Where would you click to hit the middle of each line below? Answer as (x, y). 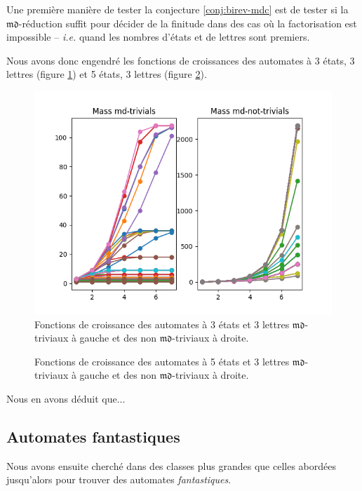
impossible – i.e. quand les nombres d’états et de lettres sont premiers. (158, 37)
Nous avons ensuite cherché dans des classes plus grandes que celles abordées (171, 465)
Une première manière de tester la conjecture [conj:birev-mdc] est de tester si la (177, 9)
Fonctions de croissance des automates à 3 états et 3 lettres (162, 324)
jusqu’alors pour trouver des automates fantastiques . (119, 479)
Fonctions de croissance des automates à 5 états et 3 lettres (162, 361)
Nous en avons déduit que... (66, 398)
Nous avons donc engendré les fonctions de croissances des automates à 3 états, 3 (181, 60)
